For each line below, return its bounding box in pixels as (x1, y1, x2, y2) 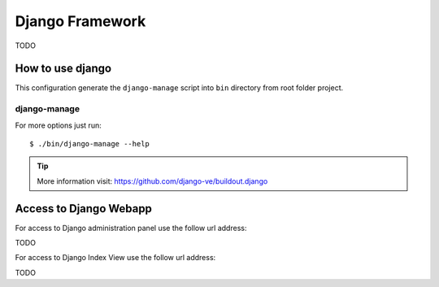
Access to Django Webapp (15, 202, 152, 215)
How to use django (15, 62, 112, 76)
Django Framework (15, 12, 146, 30)
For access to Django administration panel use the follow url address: (15, 223, 247, 233)
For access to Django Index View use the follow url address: (15, 253, 216, 263)
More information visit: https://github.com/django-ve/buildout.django (37, 176, 268, 186)
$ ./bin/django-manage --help (29, 139, 150, 148)
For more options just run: (15, 120, 102, 130)
